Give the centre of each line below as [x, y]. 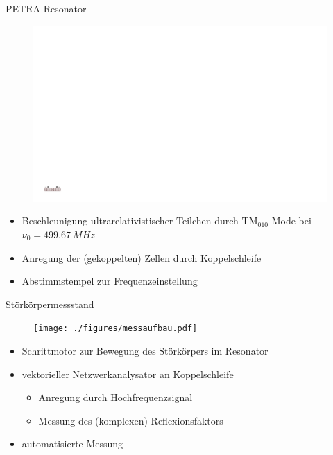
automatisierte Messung [72, 444]
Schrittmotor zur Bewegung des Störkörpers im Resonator [145, 351]
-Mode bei [290, 221]
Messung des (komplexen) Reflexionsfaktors [131, 420]
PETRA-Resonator [46, 8]
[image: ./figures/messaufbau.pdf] [116, 329]
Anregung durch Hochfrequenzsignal [116, 397]
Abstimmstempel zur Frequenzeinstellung [110, 281]
